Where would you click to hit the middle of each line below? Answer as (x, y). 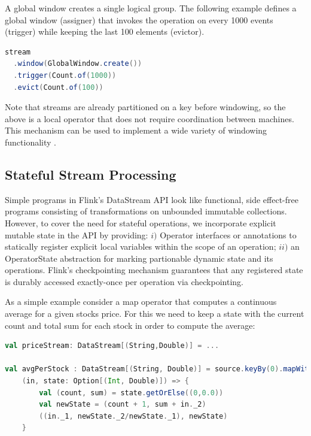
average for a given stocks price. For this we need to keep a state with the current (155, 314)
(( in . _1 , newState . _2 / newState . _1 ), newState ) (133, 416)
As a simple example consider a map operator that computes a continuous (141, 302)
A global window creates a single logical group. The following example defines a (151, 8)
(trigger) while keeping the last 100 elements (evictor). (105, 31)
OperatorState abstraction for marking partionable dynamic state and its (139, 258)
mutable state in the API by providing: (77, 234)
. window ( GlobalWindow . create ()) (78, 64)
